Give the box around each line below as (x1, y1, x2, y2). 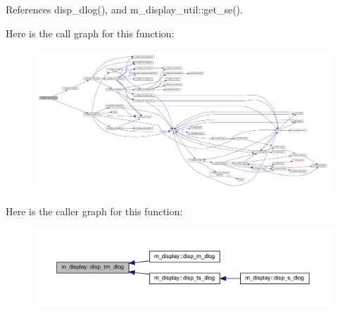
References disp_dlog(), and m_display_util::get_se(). (6, 2, 243, 16)
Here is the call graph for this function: (6, 25, 175, 40)
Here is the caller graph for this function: (6, 203, 183, 218)
